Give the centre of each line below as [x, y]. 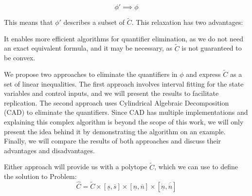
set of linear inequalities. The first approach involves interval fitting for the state [124, 83]
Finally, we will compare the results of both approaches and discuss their [113, 141]
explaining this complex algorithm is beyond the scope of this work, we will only [124, 122]
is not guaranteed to [212, 48]
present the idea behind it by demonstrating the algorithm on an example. [115, 131]
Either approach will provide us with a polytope [76, 167]
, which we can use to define [196, 167]
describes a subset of [94, 22]
